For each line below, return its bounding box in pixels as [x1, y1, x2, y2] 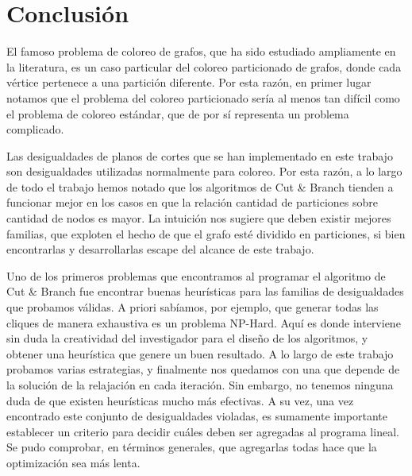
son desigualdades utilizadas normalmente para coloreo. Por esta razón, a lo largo [6, 163, 402, 180]
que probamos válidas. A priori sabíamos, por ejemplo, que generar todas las [6, 299, 379, 315]
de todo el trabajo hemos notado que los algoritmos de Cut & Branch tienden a [6, 178, 394, 195]
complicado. [6, 121, 64, 137]
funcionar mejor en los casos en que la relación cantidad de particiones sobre [6, 194, 379, 211]
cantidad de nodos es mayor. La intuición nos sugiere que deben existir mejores [6, 210, 391, 226]
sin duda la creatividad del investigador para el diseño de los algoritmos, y [6, 330, 368, 346]
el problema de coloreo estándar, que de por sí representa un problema [6, 105, 349, 122]
